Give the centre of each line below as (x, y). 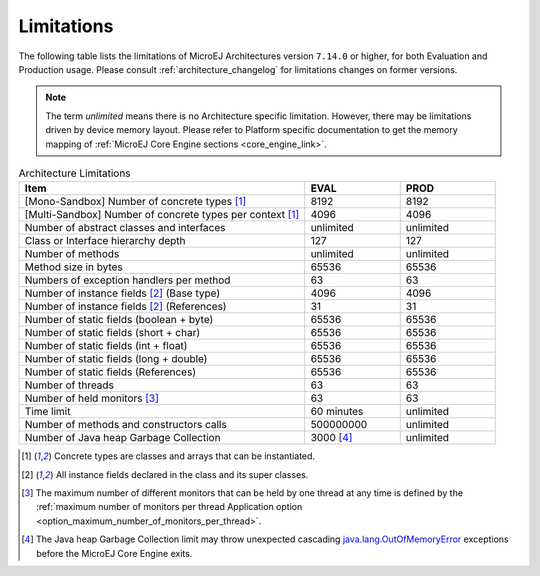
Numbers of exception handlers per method (127, 280)
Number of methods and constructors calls (125, 425)
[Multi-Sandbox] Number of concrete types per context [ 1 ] (162, 215)
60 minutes (337, 412)
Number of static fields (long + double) (116, 359)
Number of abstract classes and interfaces (125, 228)
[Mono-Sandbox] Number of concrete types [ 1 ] (135, 202)
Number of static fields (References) (110, 372)
